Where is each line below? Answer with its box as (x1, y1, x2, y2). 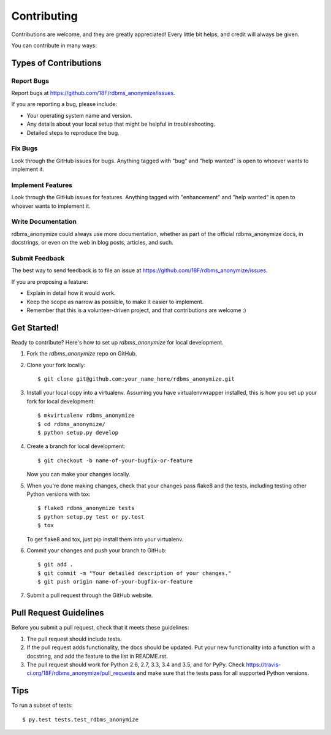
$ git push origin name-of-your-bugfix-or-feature (37, 578, 193, 585)
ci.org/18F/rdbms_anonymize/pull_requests (26, 669, 136, 677)
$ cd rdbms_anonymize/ (37, 421, 106, 427)
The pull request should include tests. (26, 635, 122, 642)
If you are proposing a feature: (11, 278, 88, 285)
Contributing (11, 9, 78, 23)
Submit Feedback (11, 254, 65, 263)
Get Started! (11, 322, 59, 333)
